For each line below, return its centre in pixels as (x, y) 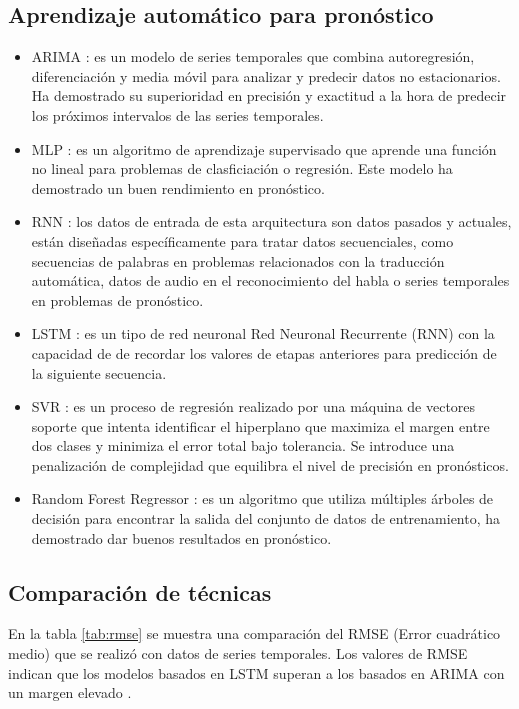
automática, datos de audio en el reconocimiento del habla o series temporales (270, 280)
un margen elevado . (70, 692)
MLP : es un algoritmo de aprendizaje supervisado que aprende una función (264, 148)
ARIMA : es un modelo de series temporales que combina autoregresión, (253, 56)
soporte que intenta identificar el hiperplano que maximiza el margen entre (260, 425)
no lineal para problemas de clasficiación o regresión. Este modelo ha (242, 168)
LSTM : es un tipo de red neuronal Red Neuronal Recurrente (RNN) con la (263, 333)
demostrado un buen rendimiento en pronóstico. (178, 187)
